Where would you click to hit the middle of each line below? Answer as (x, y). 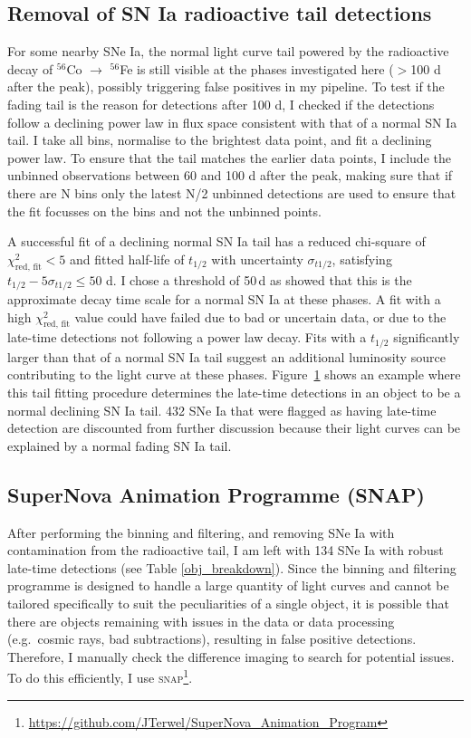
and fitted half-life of (127, 259)
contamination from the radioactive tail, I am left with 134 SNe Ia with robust (226, 550)
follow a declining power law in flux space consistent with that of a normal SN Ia (232, 122)
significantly (427, 337)
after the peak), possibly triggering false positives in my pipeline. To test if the (226, 86)
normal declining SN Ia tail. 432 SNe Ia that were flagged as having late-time (222, 410)
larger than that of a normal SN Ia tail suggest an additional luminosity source (226, 356)
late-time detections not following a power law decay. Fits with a (187, 337)
